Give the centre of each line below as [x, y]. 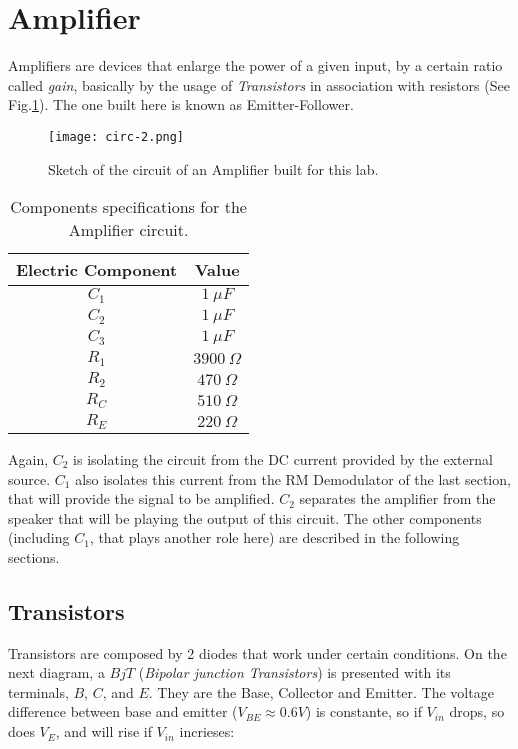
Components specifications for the [128, 207]
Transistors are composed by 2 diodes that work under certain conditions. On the [257, 652]
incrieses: [207, 731]
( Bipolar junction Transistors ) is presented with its [294, 672]
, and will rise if [103, 731]
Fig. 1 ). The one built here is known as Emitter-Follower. [181, 104]
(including [39, 537]
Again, [28, 458]
